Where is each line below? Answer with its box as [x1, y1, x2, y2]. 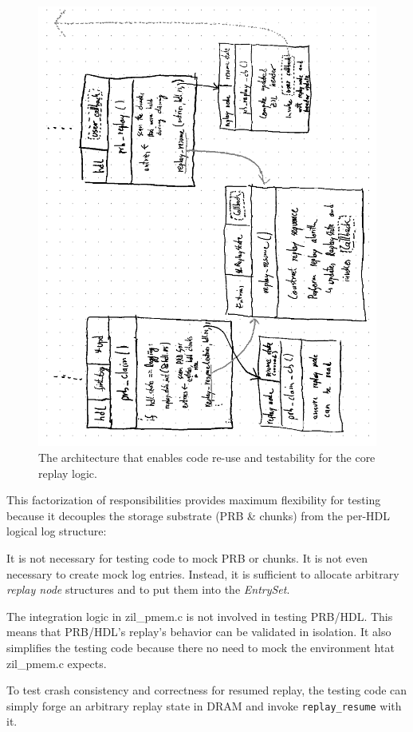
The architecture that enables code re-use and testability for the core [38, 449, 376, 466]
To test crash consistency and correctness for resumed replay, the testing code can [6, 682, 407, 698]
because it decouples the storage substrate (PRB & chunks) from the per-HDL [6, 507, 391, 523]
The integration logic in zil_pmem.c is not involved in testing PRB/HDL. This [6, 607, 393, 624]
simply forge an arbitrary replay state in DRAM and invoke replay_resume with [6, 697, 402, 714]
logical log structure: [6, 523, 107, 539]
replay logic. [38, 464, 97, 481]
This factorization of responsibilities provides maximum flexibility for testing [6, 491, 381, 508]
